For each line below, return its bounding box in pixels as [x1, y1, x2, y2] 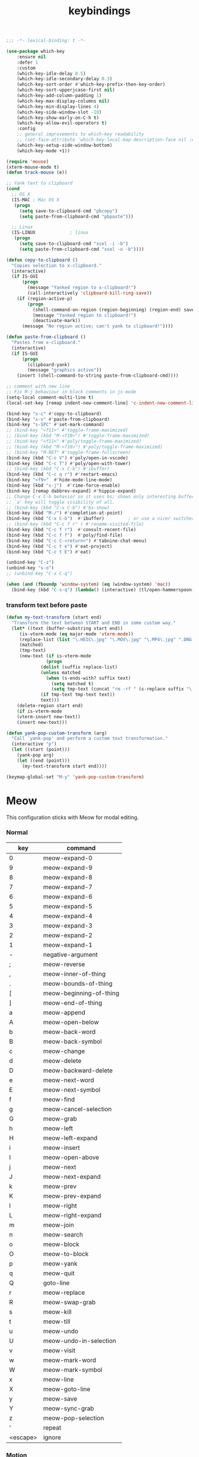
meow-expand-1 [43, 941, 93, 949]
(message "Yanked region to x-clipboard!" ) [27, 285, 136, 291]
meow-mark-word [43, 1356, 97, 1364]
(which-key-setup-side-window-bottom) [17, 142, 113, 148]
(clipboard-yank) [27, 361, 70, 368]
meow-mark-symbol [43, 1365, 102, 1374]
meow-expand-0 [43, 854, 93, 862]
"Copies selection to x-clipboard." [11, 263, 102, 269]
